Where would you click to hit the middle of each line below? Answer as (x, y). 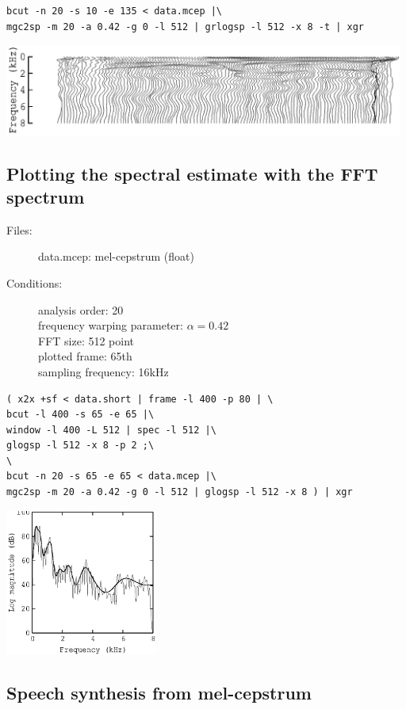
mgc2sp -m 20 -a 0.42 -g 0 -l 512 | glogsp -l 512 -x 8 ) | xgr (180, 492)
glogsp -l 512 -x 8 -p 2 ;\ (80, 446)
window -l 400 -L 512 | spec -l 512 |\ (111, 430)
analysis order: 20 (81, 309)
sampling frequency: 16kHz (103, 371)
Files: (19, 229)
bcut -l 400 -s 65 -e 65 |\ (80, 415)
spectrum (46, 196)
